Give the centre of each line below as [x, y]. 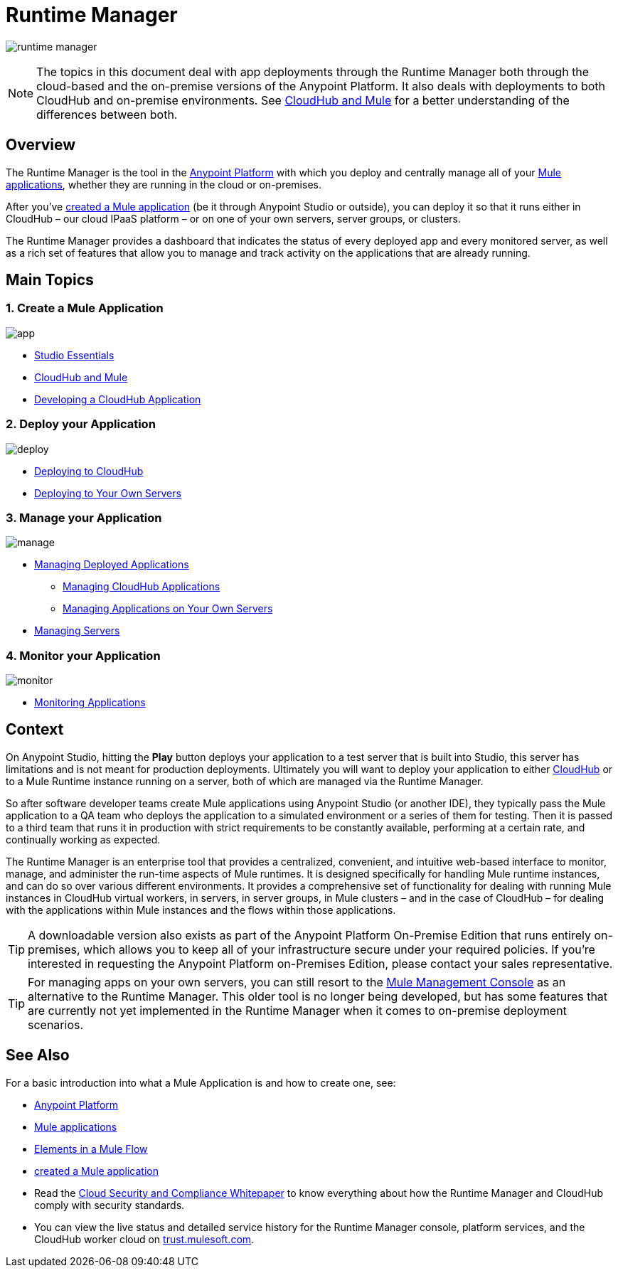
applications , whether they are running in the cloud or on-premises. [164, 184]
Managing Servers [77, 631]
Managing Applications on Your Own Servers [168, 609]
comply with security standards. [110, 1205]
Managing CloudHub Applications [142, 587]
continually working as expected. [83, 839]
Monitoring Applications [90, 703]
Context [35, 730]
